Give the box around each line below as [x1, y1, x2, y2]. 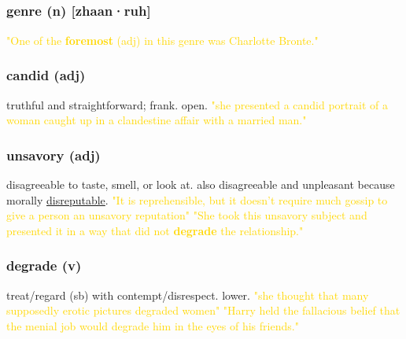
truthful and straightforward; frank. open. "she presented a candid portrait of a [6, 96, 388, 112]
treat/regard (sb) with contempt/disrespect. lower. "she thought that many [6, 286, 369, 303]
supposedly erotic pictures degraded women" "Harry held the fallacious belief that [6, 302, 400, 319]
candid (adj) [6, 65, 86, 85]
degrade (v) [6, 256, 82, 275]
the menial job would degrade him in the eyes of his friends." [6, 317, 299, 333]
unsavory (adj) [6, 145, 101, 164]
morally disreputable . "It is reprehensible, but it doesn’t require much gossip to [6, 191, 388, 208]
